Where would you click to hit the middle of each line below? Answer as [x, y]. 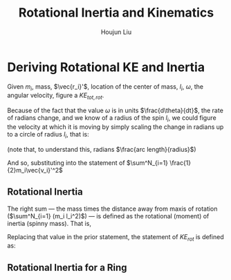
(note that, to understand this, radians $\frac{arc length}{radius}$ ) [102, 149]
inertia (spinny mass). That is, [49, 223]
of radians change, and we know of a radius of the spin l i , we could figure [112, 119]
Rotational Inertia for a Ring [67, 267]
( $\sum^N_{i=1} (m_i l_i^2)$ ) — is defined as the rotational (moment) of [108, 216]
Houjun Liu [116, 32]
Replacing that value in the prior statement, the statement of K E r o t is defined [115, 237]
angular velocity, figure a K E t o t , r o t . [56, 96]
